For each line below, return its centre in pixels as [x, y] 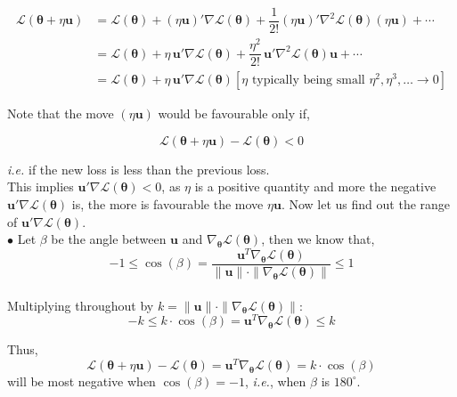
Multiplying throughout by [81, 305]
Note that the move [61, 113]
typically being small [308, 81]
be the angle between [109, 239]
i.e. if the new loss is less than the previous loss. [139, 169]
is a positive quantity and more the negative [315, 186]
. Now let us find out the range [366, 204]
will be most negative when [82, 381]
